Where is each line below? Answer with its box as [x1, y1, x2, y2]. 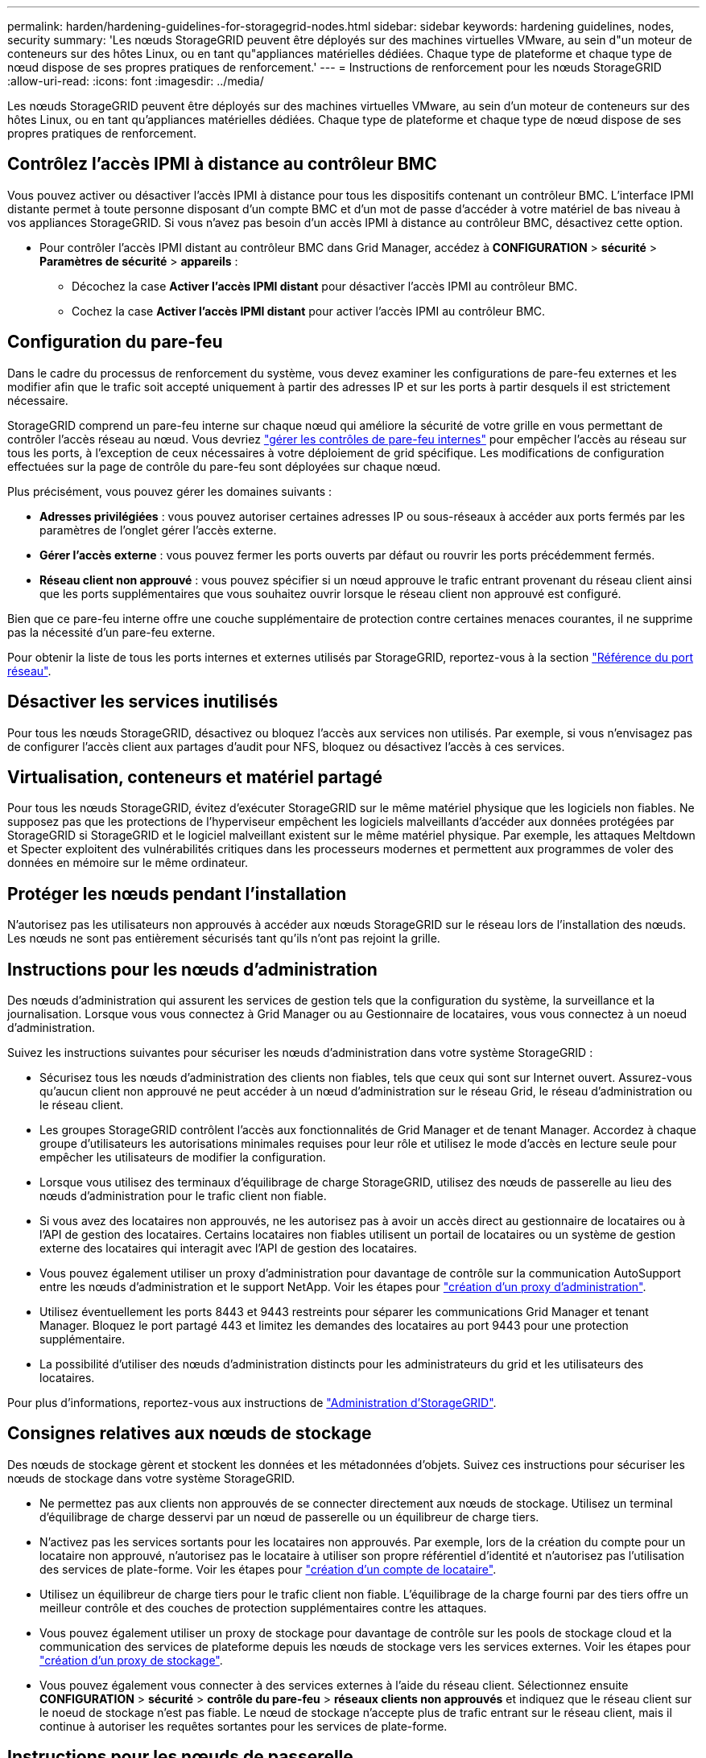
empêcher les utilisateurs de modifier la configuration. [39, 1150, 326, 1165]
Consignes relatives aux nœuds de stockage [7, 1423, 372, 1444]
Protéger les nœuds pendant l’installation [7, 883, 347, 904]
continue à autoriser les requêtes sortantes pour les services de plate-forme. [39, 1719, 448, 1733]
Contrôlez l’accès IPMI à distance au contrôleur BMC [7, 154, 437, 175]
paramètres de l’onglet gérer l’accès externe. [39, 522, 277, 537]
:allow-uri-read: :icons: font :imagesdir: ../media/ [7, 74, 264, 88]
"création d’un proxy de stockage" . [39, 1653, 223, 1667]
